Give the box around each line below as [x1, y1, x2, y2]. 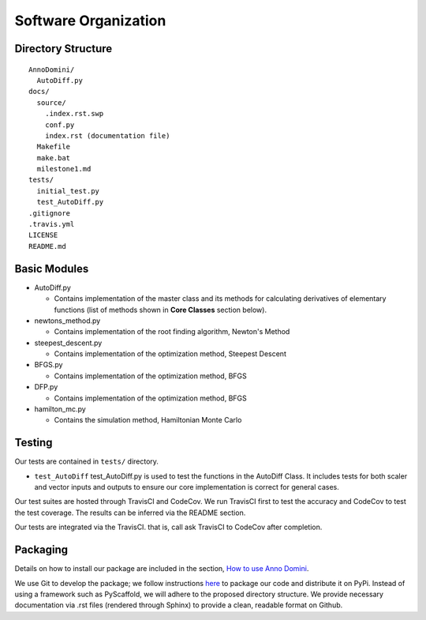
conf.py [44, 120, 75, 130]
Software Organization [14, 12, 166, 29]
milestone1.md [36, 164, 92, 174]
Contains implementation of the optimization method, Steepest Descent [54, 349, 287, 359]
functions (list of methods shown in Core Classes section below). [54, 305, 267, 314]
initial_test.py [36, 186, 100, 195]
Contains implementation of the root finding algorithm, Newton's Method [54, 327, 290, 336]
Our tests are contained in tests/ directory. [14, 457, 159, 466]
